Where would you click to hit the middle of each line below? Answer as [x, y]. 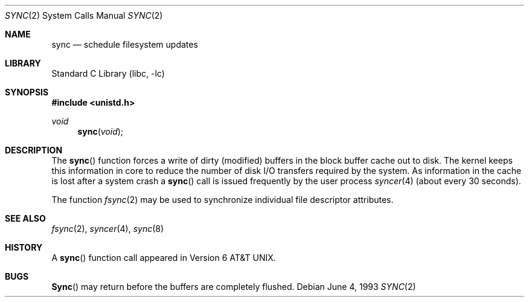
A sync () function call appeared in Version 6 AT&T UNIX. [164, 258]
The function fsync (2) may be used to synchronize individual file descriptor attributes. [223, 200]
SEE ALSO [25, 218]
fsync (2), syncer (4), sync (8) [108, 229]
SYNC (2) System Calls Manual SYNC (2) [84, 15]
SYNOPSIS [27, 92]
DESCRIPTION [34, 150]
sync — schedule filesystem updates [125, 44]
